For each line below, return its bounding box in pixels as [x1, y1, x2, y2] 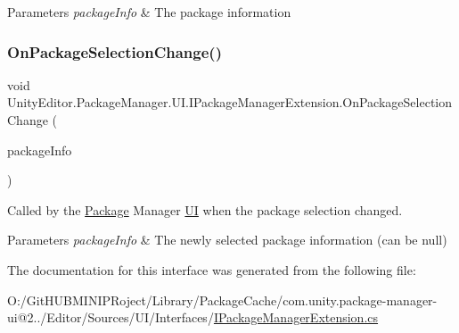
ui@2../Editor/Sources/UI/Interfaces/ [7, 308, 214, 327]
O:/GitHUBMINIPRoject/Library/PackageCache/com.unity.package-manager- [7, 290, 438, 309]
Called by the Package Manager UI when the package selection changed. [7, 200, 403, 219]
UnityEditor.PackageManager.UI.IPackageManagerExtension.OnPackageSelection [7, 93, 452, 112]
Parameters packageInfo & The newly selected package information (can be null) [7, 230, 447, 249]
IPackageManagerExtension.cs [213, 308, 379, 327]
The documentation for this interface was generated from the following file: [7, 260, 416, 279]
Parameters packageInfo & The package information [7, 3, 291, 21]
